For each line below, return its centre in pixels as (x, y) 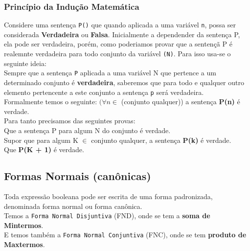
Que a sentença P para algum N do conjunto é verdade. (87, 130)
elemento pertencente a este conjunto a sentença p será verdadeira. (104, 92)
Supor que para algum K (41, 140)
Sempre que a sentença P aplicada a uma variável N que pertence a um (110, 73)
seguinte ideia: (25, 63)
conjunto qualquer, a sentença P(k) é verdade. (161, 140)
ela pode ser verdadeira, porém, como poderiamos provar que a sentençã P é (118, 44)
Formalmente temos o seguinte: (51, 102)
